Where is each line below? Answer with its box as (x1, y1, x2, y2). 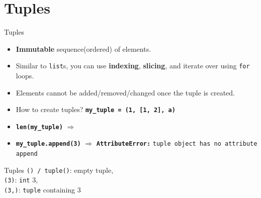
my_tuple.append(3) (16, 140, 81, 148)
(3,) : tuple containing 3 (4, 184, 81, 195)
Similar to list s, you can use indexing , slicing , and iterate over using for (16, 60, 250, 71)
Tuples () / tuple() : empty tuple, (4, 164, 114, 175)
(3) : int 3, (4, 174, 38, 185)
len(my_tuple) (16, 123, 63, 131)
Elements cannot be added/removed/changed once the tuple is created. (16, 87, 235, 97)
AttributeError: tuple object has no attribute (96, 140, 257, 148)
